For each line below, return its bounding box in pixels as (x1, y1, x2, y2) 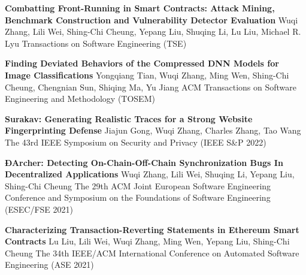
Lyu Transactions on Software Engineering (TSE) (5, 37, 187, 49)
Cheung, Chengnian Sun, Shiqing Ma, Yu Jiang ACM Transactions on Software (5, 80, 297, 93)
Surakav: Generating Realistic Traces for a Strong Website (5, 112, 253, 125)
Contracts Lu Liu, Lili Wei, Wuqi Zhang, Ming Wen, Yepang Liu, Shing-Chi (5, 235, 290, 247)
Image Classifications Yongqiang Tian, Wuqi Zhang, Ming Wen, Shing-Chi (5, 68, 289, 81)
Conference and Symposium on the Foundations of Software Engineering (5, 191, 271, 204)
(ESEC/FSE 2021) (5, 203, 73, 215)
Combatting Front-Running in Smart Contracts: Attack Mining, (5, 2, 275, 14)
